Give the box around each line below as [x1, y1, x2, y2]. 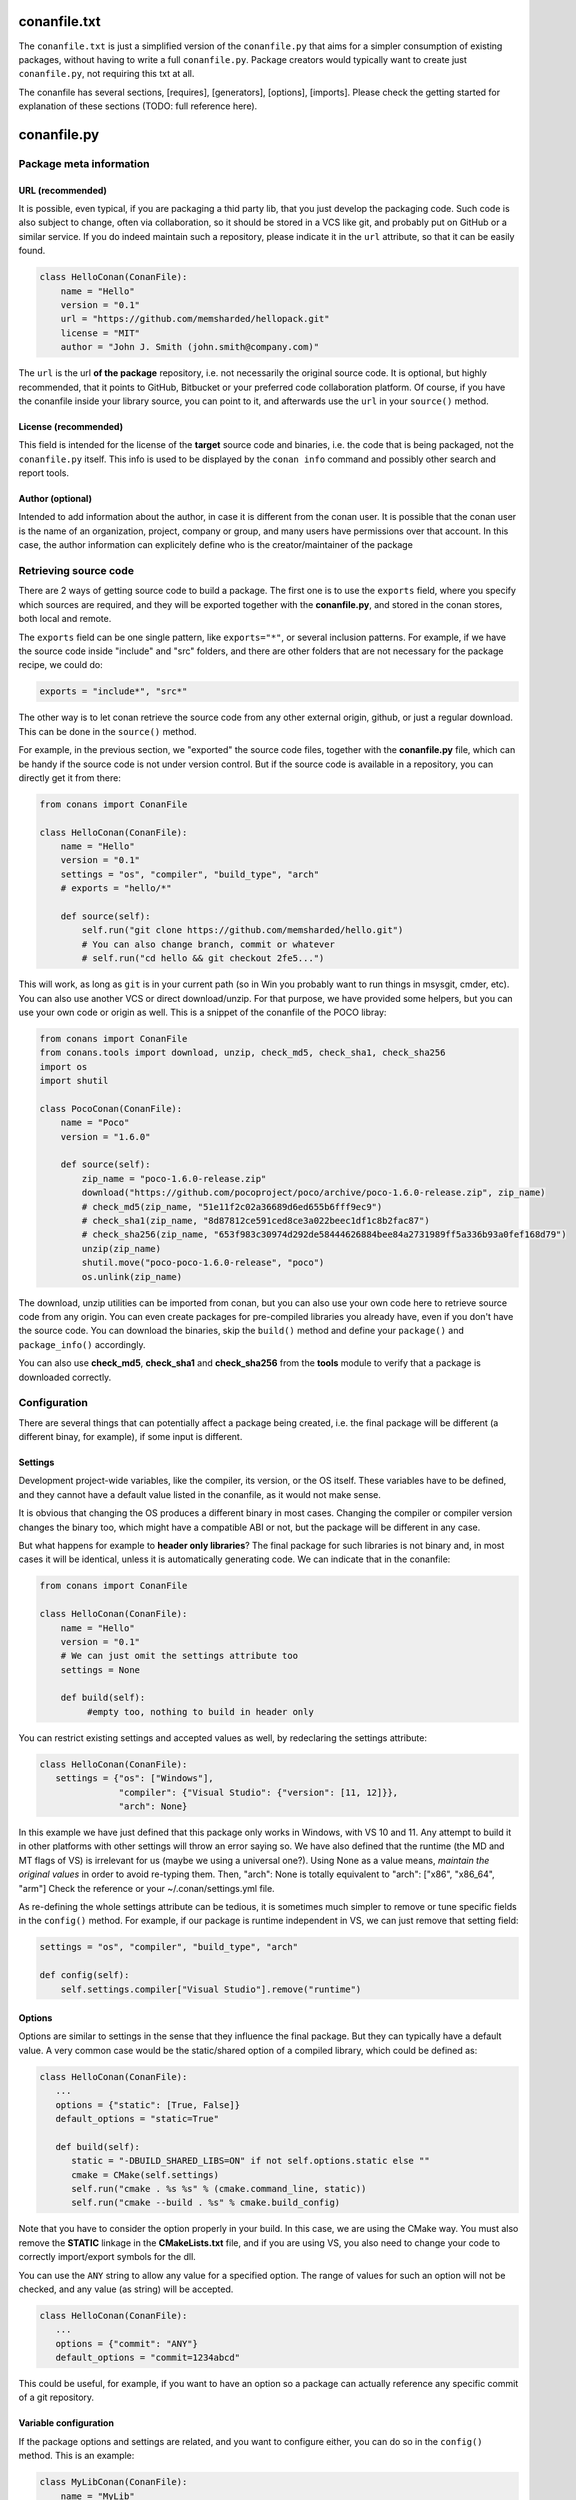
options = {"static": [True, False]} [55, 2099, 240, 2110]
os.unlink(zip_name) [81, 1271, 183, 1282]
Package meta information [18, 156, 150, 170]
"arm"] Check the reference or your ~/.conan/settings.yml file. [18, 1882, 275, 1894]
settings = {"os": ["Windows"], [55, 1773, 214, 1784]
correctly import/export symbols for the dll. [18, 2251, 197, 2263]
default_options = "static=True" [55, 2113, 220, 2125]
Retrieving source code [18, 564, 135, 578]
